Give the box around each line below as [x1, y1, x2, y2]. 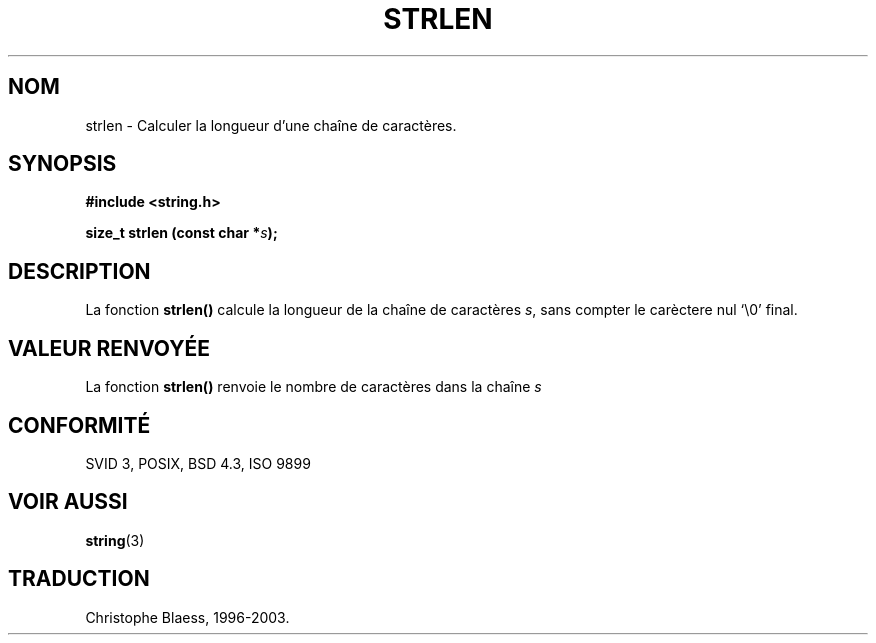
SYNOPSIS [8, 151, 117, 177]
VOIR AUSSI [8, 489, 128, 515]
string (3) [85, 531, 145, 549]
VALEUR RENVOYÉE [8, 335, 210, 361]
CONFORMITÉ [8, 412, 151, 438]
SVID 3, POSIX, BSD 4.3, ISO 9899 [85, 454, 311, 472]
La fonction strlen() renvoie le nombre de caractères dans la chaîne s [85, 378, 542, 396]
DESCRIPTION [8, 258, 151, 284]
